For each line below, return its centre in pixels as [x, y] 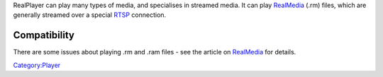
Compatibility [44, 35]
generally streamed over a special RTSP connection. [90, 15]
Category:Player [37, 65]
